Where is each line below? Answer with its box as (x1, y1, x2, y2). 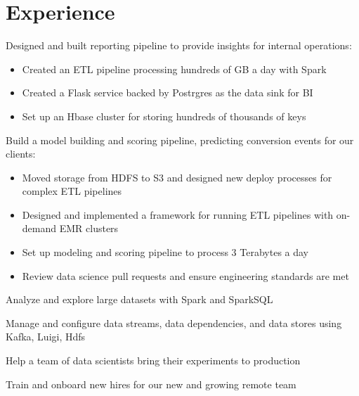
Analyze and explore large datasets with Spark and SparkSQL (6, 292, 273, 307)
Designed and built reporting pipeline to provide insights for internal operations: (6, 38, 352, 53)
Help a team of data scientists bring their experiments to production (6, 353, 301, 368)
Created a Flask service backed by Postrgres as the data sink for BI (22, 85, 313, 100)
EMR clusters (59, 221, 119, 236)
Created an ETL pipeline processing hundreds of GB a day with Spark (22, 61, 327, 76)
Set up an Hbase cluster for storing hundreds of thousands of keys (22, 108, 306, 123)
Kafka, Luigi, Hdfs (6, 329, 86, 344)
